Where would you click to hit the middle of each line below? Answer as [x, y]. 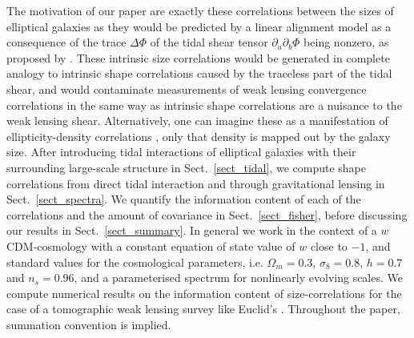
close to [329, 245]
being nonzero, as [346, 42]
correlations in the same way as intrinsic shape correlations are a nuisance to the [204, 105]
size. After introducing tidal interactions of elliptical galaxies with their [181, 152]
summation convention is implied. [89, 324]
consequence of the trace [66, 42]
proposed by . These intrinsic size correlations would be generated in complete [198, 57]
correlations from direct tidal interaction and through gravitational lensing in [196, 183]
